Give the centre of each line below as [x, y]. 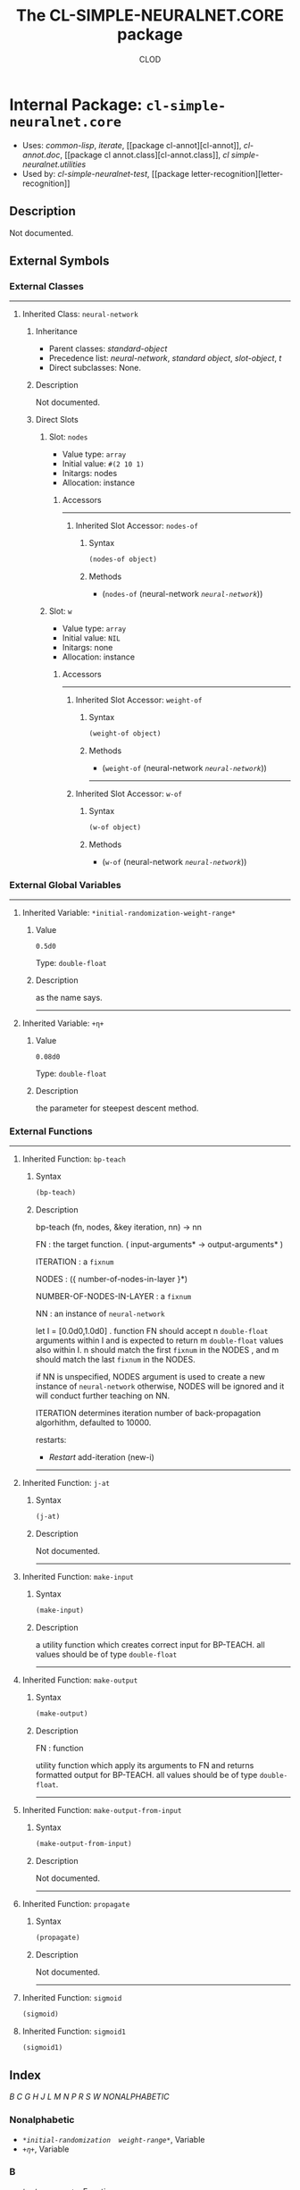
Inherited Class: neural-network [80, 315]
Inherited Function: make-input [78, 1577]
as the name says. [69, 998]
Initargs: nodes [90, 474]
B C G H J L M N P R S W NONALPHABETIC [89, 2097]
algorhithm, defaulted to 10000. [93, 1422]
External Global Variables [66, 885]
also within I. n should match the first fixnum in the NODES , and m [157, 1350]
